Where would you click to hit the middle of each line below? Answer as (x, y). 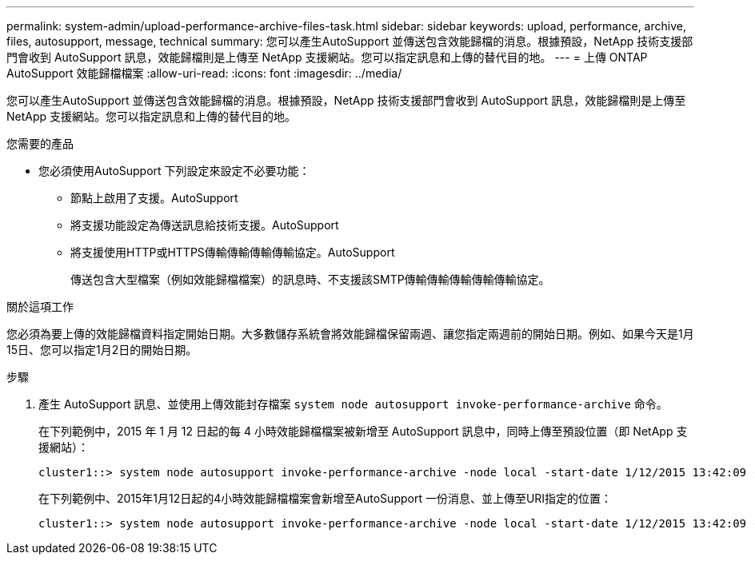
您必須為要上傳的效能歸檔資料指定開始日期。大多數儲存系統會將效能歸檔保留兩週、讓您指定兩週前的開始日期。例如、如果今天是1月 (350, 334)
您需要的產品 (40, 143)
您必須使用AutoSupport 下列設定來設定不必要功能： (174, 171)
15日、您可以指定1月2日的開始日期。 (102, 350)
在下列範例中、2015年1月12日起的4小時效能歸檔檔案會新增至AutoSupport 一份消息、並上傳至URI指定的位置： (326, 498)
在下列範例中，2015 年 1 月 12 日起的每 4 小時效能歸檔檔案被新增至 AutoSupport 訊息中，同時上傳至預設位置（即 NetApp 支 (363, 431)
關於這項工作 (40, 306)
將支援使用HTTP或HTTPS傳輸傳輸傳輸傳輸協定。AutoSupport (233, 252)
